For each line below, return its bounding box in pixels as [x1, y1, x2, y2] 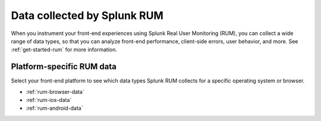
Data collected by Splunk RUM [11, 9, 163, 22]
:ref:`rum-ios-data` [26, 97, 72, 104]
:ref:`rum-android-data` [26, 104, 83, 112]
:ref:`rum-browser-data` [26, 88, 84, 95]
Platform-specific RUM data [11, 62, 117, 72]
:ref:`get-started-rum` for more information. [11, 46, 118, 53]
